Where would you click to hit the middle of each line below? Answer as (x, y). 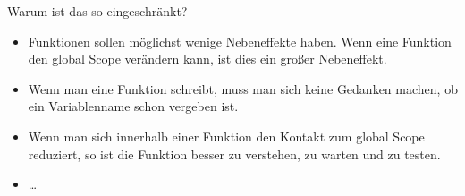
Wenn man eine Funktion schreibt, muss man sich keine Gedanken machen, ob (243, 88)
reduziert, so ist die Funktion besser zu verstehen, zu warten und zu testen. (234, 153)
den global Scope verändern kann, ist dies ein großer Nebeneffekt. (207, 59)
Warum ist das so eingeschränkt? (97, 11)
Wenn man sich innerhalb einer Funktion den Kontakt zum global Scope (226, 136)
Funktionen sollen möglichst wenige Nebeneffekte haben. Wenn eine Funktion (240, 41)
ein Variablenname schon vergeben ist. (133, 106)
